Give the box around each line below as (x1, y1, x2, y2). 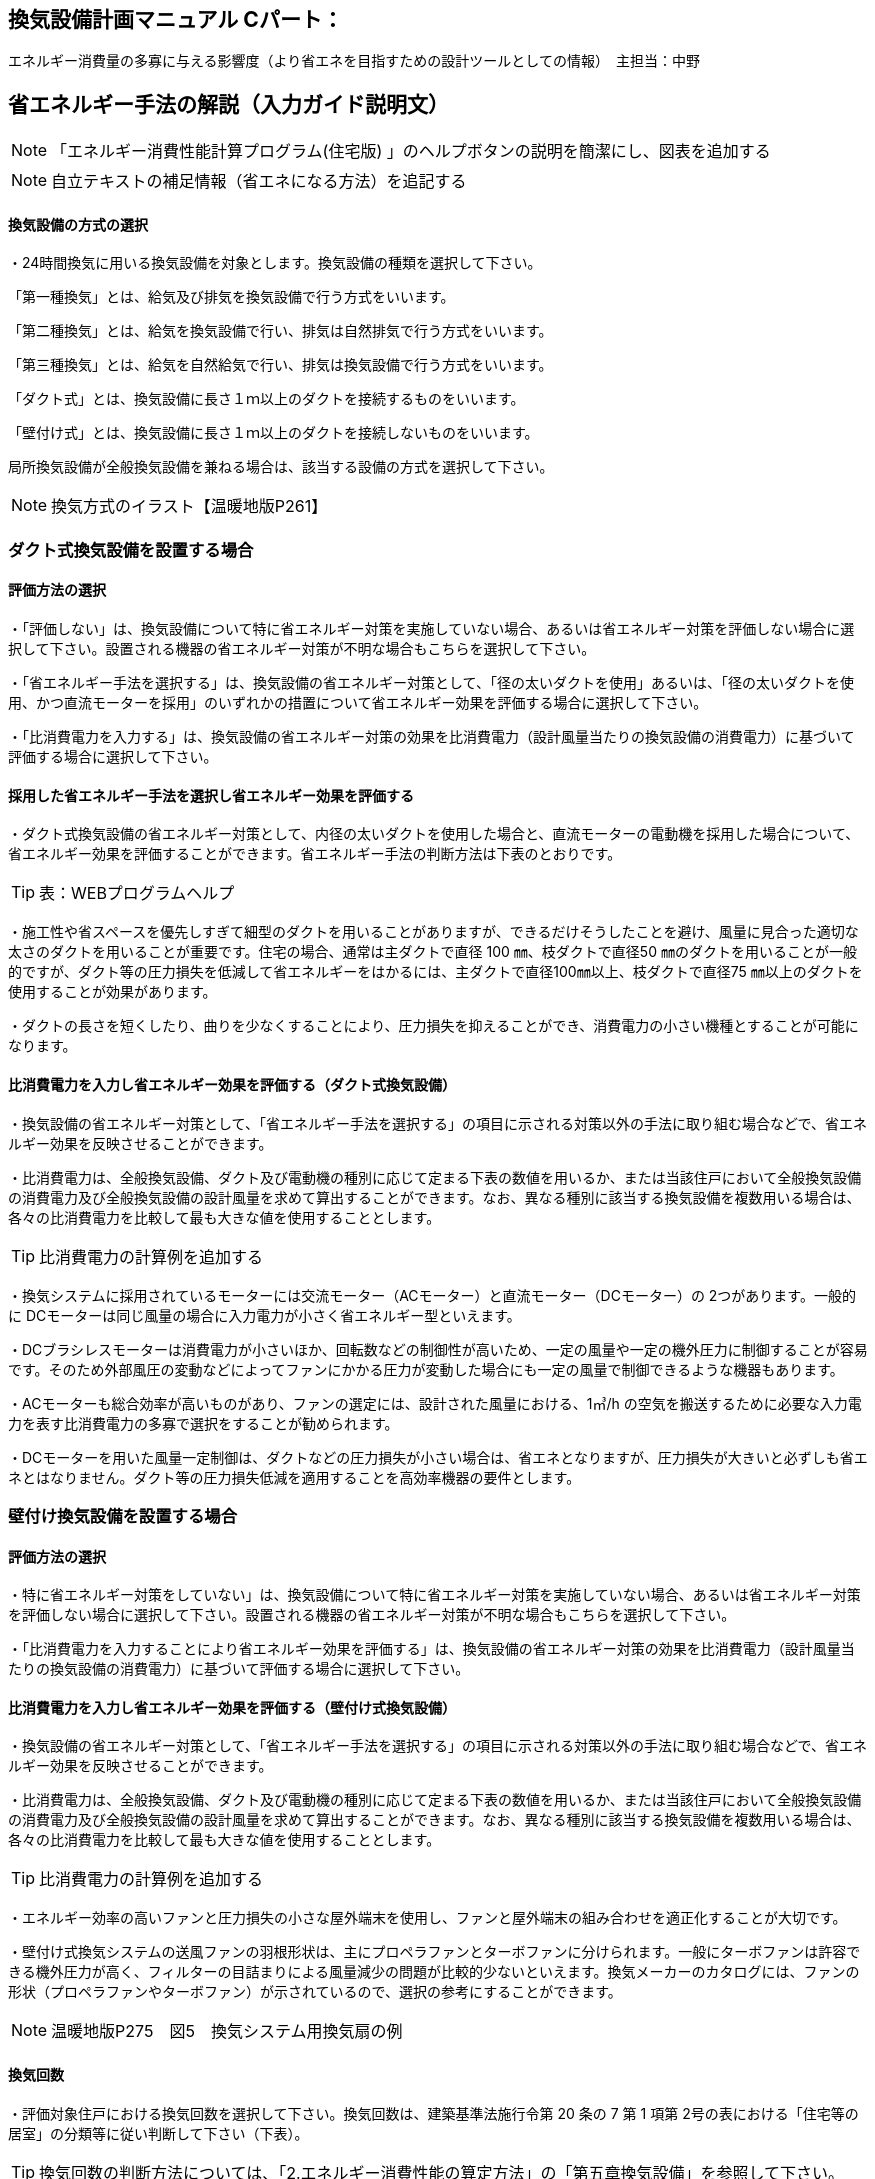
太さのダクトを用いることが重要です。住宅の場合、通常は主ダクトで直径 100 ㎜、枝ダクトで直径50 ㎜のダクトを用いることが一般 (8, 943, 857, 961)
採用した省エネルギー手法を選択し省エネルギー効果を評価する (8, 786, 414, 804)
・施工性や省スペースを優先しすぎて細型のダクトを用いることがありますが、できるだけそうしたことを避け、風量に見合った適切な (8, 923, 859, 941)
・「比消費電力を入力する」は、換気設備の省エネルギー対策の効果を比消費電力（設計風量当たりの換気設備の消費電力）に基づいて (8, 728, 855, 746)
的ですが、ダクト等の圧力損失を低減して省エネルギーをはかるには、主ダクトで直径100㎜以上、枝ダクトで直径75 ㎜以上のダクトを (8, 963, 863, 981)
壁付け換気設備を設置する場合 (8, 1505, 238, 1526)
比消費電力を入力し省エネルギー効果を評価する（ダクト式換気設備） (8, 1075, 456, 1093)
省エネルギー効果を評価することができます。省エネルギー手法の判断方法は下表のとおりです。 (8, 845, 622, 863)
